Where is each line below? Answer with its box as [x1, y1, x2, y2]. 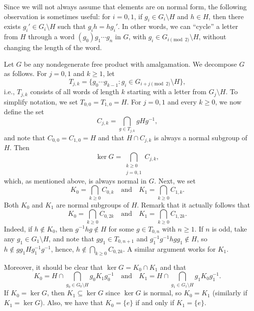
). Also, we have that [40, 297, 103, 308]
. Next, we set [154, 175, 196, 185]
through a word [28, 31, 75, 42]
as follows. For [4, 68, 47, 78]
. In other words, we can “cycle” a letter [118, 21, 238, 31]
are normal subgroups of [56, 199, 129, 209]
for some [108, 223, 134, 233]
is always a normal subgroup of [154, 132, 248, 142]
